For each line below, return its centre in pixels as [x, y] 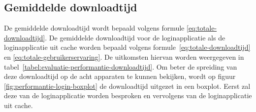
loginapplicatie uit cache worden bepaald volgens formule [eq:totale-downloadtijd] [127, 47]
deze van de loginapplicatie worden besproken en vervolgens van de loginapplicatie [128, 95]
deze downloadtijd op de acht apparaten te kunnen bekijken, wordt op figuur [120, 76]
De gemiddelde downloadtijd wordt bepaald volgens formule [94, 28]
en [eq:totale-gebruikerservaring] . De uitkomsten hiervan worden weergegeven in [124, 56]
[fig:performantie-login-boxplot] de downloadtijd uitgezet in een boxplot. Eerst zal [127, 86]
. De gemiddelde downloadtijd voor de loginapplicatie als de [135, 37]
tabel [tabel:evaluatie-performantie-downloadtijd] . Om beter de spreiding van [121, 66]
